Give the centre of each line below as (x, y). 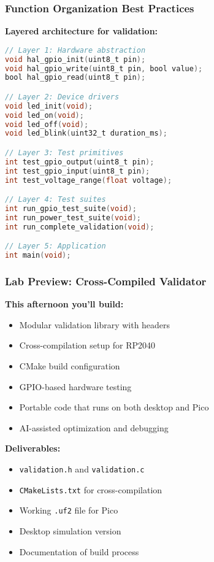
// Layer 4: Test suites (55, 200)
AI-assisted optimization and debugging (94, 427)
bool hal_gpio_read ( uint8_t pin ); (75, 78)
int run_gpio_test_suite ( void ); (71, 209)
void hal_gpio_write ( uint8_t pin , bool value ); (104, 68)
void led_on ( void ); (44, 115)
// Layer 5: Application (55, 246)
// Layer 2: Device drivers (62, 97)
